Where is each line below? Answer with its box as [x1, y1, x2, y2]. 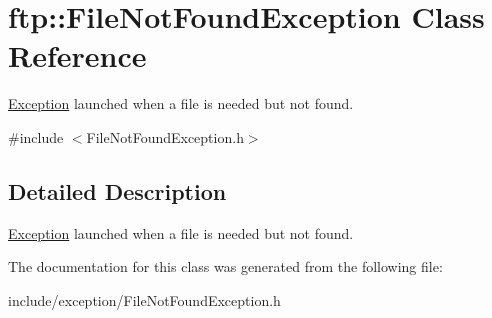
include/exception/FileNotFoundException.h [8, 289, 281, 310]
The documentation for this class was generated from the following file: [8, 256, 443, 277]
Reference [8, 35, 147, 76]
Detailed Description [8, 175, 227, 206]
